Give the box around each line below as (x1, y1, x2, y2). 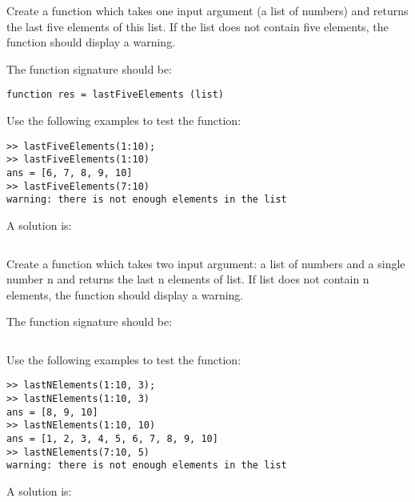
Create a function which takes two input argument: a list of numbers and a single (6, 255, 405, 271)
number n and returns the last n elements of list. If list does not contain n (6, 271, 369, 287)
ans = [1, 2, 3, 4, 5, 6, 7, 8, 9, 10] (6, 433, 218, 445)
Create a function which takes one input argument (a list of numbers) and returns (6, 2, 409, 18)
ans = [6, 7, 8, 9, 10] (6, 167, 133, 179)
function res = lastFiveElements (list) (6, 89, 225, 101)
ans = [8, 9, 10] (6, 406, 98, 418)
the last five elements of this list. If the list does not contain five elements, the (6, 18, 389, 34)
